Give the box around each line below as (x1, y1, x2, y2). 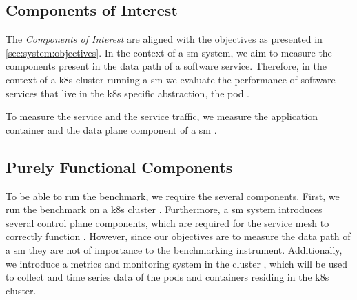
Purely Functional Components (6, 156, 233, 177)
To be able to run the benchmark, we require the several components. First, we (6, 188, 340, 203)
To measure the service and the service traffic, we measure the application (6, 109, 318, 123)
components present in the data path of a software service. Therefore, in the (6, 59, 327, 73)
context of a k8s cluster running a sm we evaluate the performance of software (6, 72, 336, 86)
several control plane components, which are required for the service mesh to (6, 215, 329, 230)
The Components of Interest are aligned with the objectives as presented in (6, 32, 323, 46)
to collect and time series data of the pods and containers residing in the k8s (6, 270, 329, 284)
